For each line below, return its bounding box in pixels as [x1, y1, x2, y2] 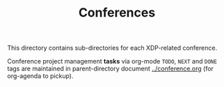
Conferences [78, 5, 156, 21]
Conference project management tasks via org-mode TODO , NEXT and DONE [7, 57, 218, 66]
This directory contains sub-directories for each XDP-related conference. [7, 43, 218, 52]
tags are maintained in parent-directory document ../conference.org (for [7, 64, 214, 73]
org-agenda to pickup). [7, 72, 74, 80]
